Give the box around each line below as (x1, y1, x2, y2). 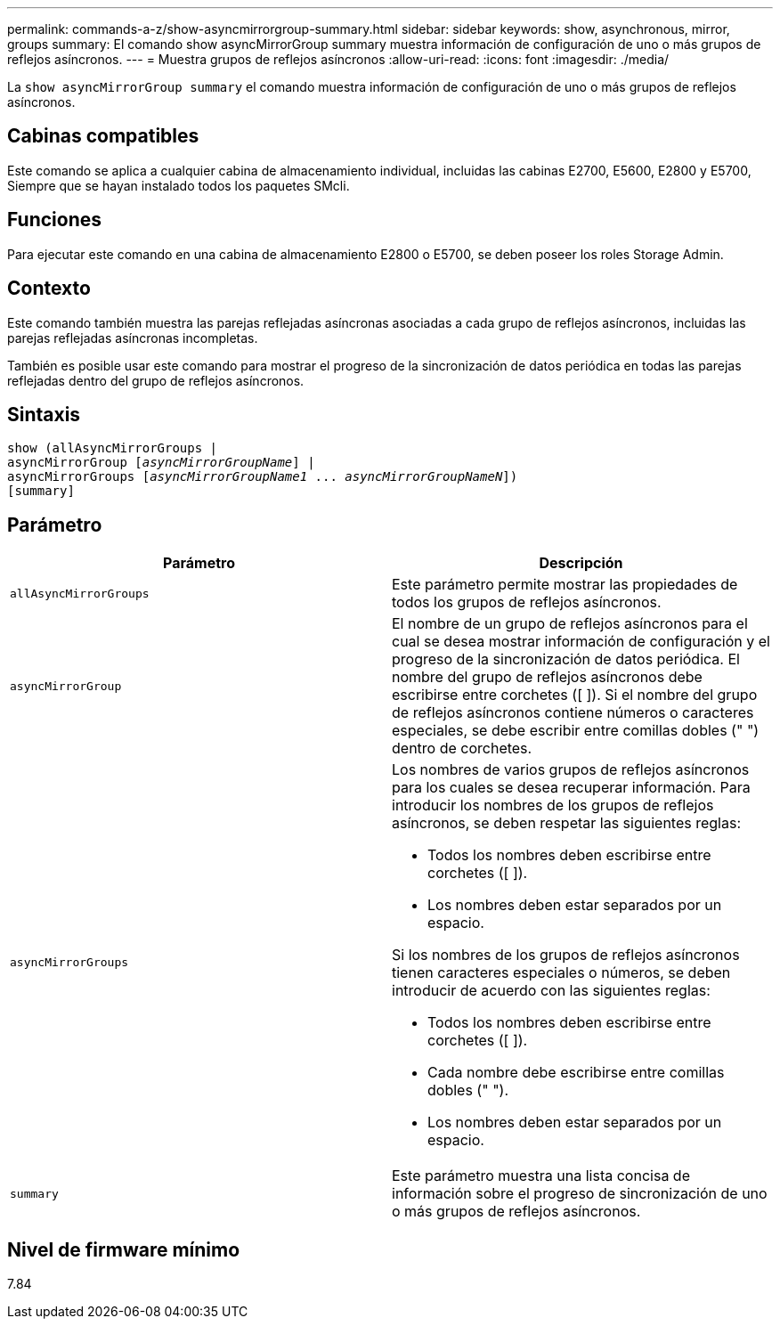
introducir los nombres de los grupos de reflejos (392, 796, 714, 815)
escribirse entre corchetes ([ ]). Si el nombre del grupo (392, 686, 758, 704)
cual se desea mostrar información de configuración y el (392, 632, 770, 651)
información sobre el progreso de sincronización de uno (392, 1184, 768, 1203)
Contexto (7, 277, 91, 300)
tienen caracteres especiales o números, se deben (392, 964, 731, 982)
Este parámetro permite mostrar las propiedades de (392, 575, 738, 594)
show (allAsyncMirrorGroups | (7, 441, 218, 456)
